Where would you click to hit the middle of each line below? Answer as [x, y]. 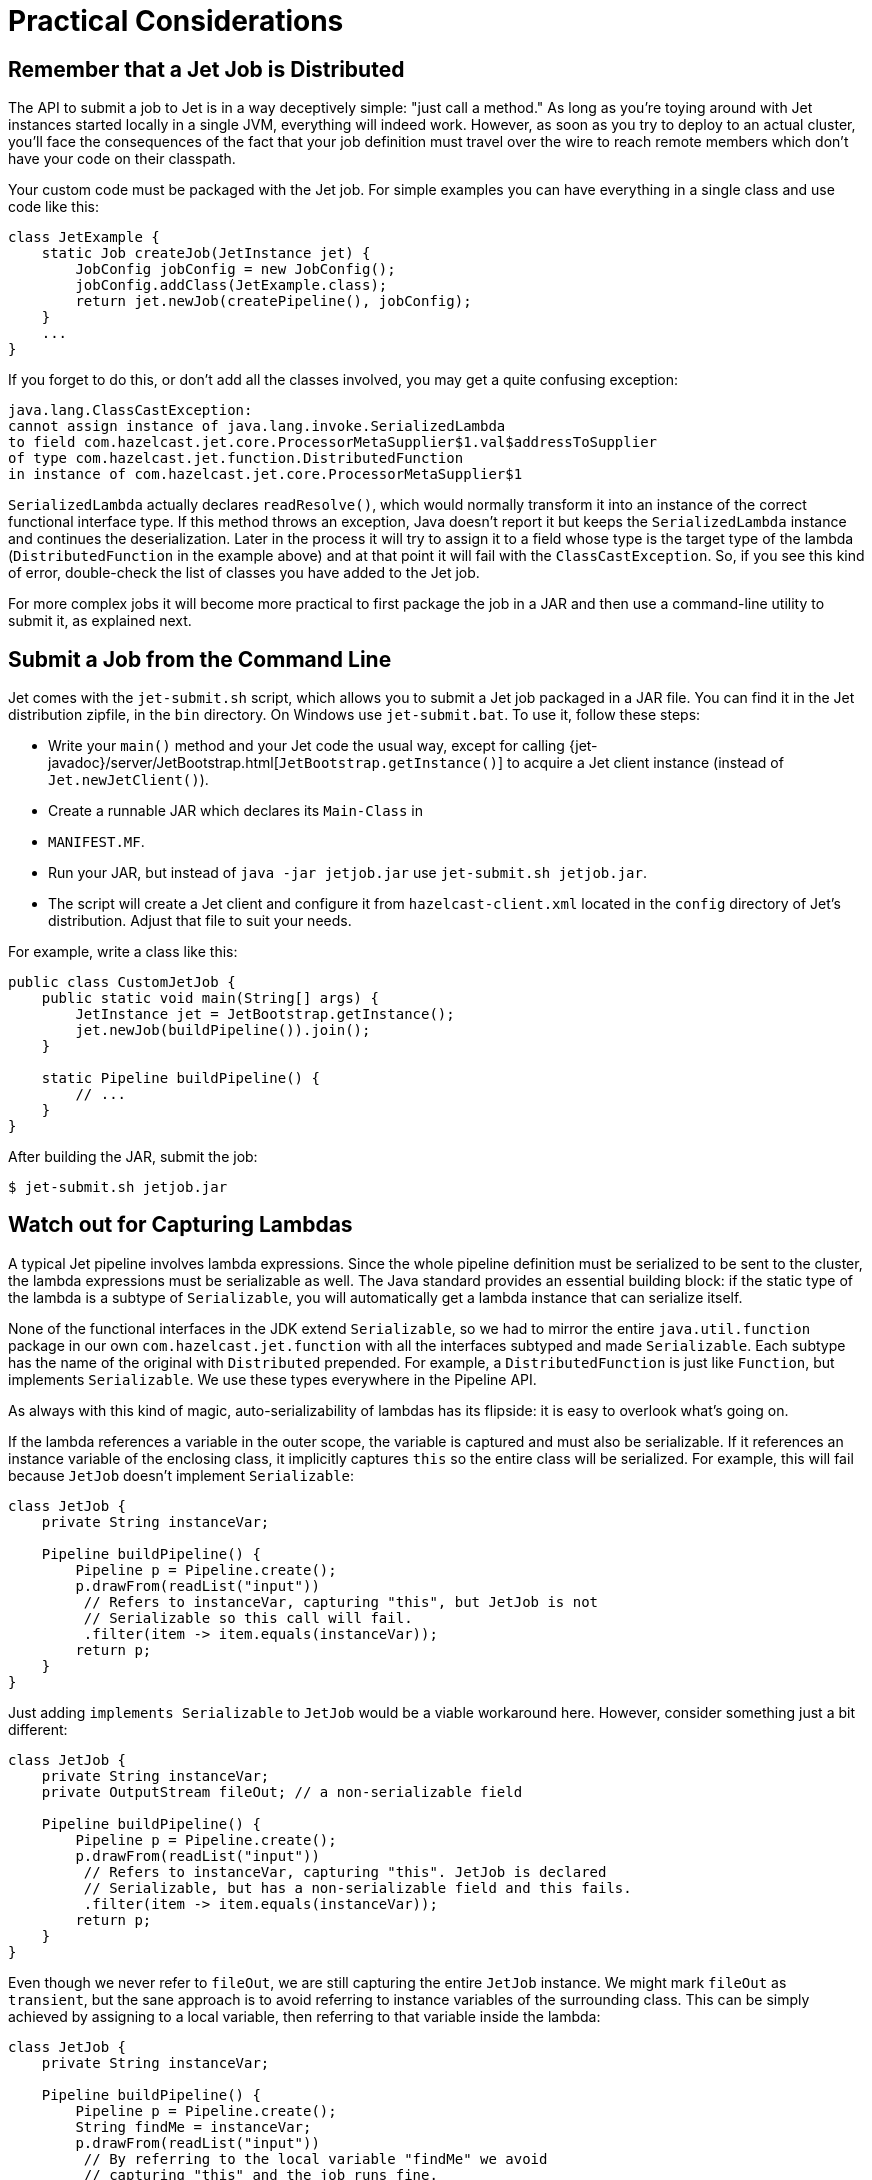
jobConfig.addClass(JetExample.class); [231, 285]
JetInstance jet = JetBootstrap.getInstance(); [265, 1014]
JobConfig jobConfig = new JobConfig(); [235, 269]
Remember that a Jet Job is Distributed [206, 69]
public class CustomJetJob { [122, 982]
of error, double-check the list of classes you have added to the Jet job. [244, 573]
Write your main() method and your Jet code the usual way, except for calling [306, 746]
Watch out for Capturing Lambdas [180, 1225]
